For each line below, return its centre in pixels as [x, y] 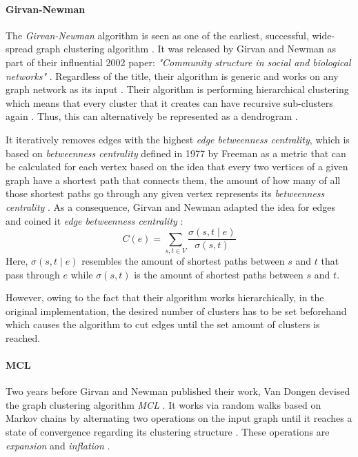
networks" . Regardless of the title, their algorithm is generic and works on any [172, 75]
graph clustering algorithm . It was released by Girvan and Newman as [186, 49]
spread [19, 49]
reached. [23, 337]
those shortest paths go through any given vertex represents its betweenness [165, 193]
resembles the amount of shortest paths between [183, 260]
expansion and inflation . [58, 445]
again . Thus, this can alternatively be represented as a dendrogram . [152, 116]
